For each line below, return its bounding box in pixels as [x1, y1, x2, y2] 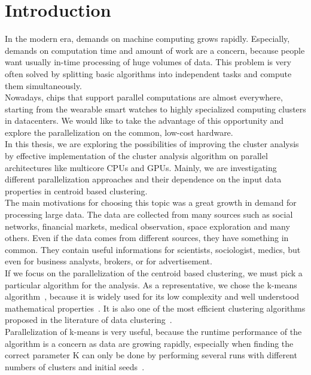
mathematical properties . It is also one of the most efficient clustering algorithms [5, 301, 306, 314]
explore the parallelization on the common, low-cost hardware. [5, 126, 233, 138]
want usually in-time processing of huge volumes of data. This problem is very [5, 56, 291, 68]
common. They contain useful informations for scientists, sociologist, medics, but [5, 243, 301, 255]
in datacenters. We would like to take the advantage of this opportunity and [5, 114, 284, 127]
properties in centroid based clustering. [5, 184, 148, 197]
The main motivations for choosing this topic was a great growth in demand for [5, 196, 297, 209]
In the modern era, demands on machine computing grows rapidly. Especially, [5, 32, 290, 45]
